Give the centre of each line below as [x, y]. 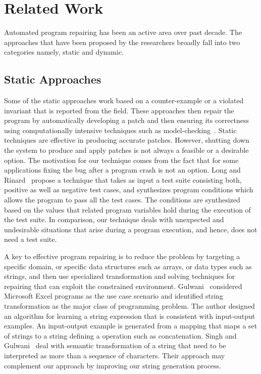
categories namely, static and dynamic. [64, 52]
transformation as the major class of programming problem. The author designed [129, 305]
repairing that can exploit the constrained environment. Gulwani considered [123, 286]
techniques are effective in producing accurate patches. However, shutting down [127, 140]
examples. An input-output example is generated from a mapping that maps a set [131, 326]
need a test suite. [31, 239]
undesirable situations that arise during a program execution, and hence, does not [131, 229]
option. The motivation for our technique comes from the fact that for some [121, 160]
